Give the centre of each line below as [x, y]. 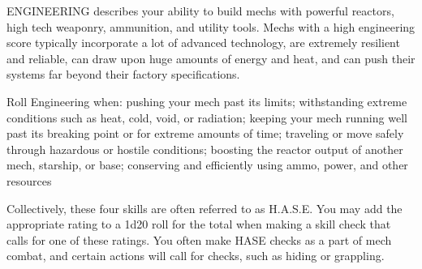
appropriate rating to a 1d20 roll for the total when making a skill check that [199, 224]
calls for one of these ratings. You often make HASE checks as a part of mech [199, 239]
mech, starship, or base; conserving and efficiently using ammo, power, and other [207, 165]
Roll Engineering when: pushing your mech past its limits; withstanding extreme [207, 101]
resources [29, 180]
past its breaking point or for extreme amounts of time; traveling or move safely [205, 133]
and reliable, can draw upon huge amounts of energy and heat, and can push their [211, 58]
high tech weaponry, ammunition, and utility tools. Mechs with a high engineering [211, 26]
